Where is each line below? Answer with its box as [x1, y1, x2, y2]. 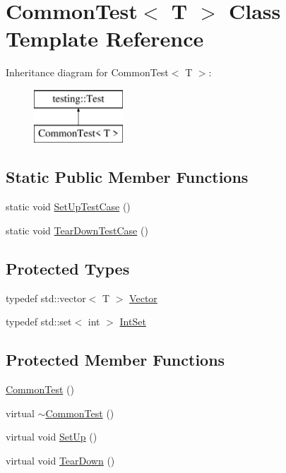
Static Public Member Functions [6, 166, 249, 188]
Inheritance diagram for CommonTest [6, 65, 169, 80]
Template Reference [6, 24, 204, 53]
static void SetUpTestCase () [6, 199, 131, 214]
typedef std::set [6, 314, 72, 329]
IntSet [119, 314, 146, 329]
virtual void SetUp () [6, 429, 97, 444]
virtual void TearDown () [6, 453, 115, 467]
